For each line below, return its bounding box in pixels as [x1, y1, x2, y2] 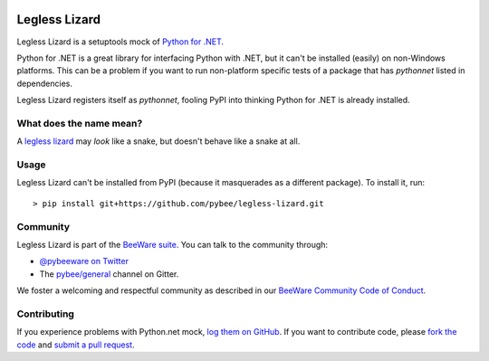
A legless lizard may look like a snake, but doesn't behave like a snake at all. [16, 136, 301, 147]
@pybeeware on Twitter [39, 256, 129, 267]
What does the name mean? [16, 117, 143, 129]
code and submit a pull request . [16, 339, 135, 350]
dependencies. [16, 78, 72, 89]
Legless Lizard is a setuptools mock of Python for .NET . [16, 36, 225, 47]
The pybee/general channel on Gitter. [39, 268, 179, 280]
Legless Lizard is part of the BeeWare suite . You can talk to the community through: [16, 239, 329, 250]
